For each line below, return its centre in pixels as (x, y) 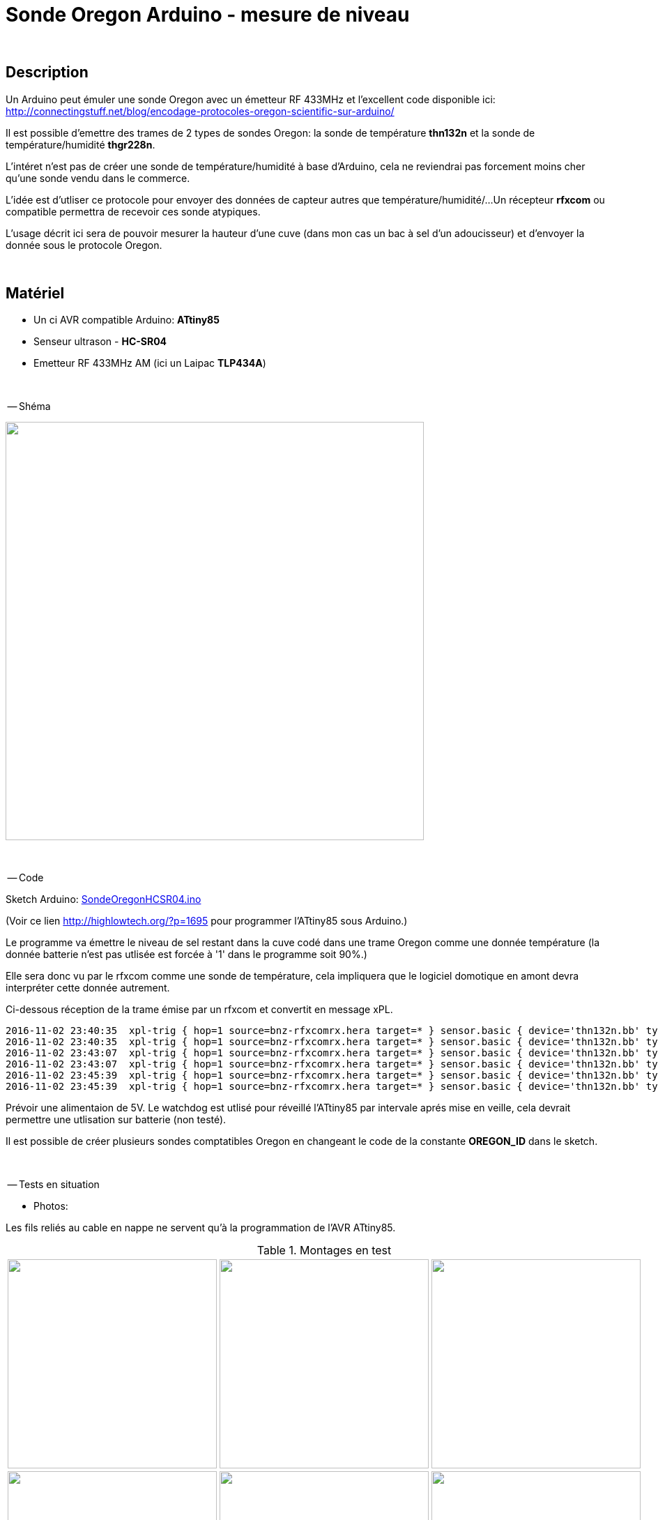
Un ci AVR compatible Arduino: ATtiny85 (127, 320)
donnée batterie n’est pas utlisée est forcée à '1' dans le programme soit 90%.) (186, 955)
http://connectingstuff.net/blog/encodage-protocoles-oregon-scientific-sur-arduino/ (200, 111)
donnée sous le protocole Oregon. (84, 245)
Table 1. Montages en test (324, 1251)
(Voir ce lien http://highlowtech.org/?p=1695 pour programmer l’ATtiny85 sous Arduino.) (207, 921)
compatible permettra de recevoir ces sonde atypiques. (133, 211)
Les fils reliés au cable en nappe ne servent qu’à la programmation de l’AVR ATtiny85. (201, 1228)
